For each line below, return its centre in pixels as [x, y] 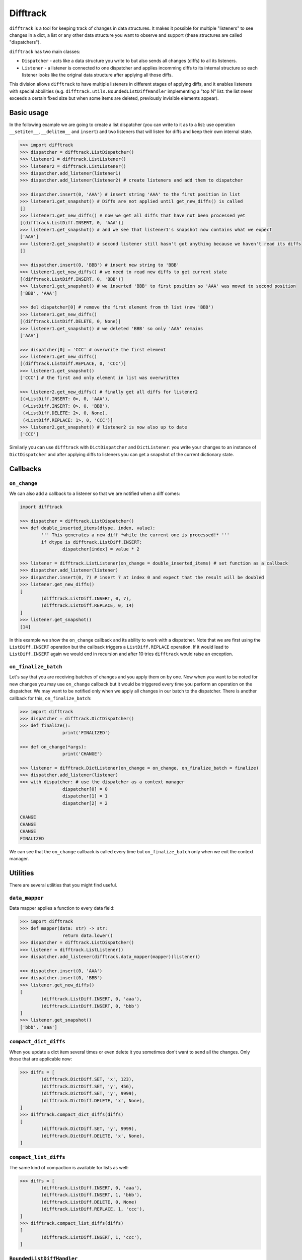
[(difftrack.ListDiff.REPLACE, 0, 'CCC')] [73, 364]
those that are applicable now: [41, 1059]
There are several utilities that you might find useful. [63, 885]
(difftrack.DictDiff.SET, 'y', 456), [88, 1086]
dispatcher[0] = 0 [85, 789]
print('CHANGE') [82, 754]
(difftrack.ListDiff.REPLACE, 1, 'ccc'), [93, 1209]
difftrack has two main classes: [45, 51]
